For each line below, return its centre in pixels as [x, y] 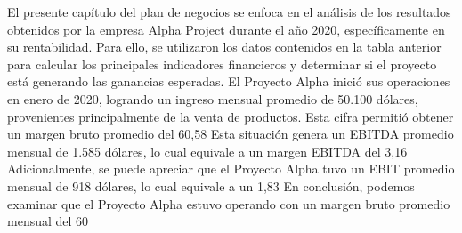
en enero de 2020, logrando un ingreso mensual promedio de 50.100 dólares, [213, 98]
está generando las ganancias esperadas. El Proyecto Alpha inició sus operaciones [229, 81]
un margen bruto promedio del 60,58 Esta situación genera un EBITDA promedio [231, 134]
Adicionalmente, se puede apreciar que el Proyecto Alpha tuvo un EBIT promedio [231, 169]
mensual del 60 [48, 221]
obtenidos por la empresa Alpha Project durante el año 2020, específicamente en [226, 29]
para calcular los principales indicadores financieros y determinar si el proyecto [222, 64]
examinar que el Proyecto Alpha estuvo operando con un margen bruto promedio [229, 203]
